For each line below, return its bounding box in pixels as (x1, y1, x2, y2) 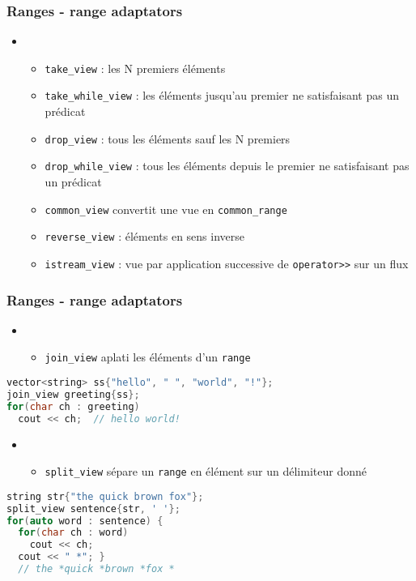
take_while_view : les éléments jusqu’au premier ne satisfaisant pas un (45, 87, 399, 104)
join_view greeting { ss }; (6, 388, 140, 400)
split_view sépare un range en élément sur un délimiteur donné (45, 463, 367, 480)
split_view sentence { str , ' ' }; (6, 502, 180, 515)
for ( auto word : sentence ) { (6, 515, 163, 527)
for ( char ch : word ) (18, 527, 129, 539)
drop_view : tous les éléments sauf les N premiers (45, 130, 291, 147)
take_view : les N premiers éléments (45, 59, 226, 76)
